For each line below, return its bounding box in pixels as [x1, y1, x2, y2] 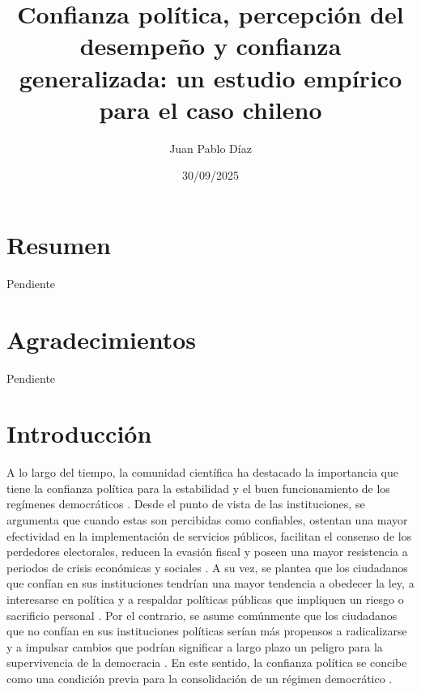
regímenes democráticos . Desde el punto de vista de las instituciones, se [6, 495, 365, 512]
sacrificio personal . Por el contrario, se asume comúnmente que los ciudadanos [6, 606, 398, 623]
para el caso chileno [99, 92, 322, 125]
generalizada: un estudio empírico [19, 61, 402, 94]
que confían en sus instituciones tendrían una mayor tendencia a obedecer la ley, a [6, 575, 415, 592]
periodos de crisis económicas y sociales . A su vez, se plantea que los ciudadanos [6, 558, 408, 575]
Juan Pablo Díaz [169, 139, 252, 156]
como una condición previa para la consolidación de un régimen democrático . [6, 669, 393, 686]
